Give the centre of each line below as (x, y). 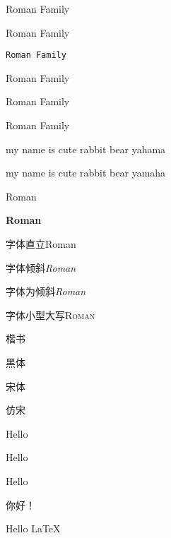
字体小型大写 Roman (51, 315)
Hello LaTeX (33, 528)
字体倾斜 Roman (41, 267)
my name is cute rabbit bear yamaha (86, 173)
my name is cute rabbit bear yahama (86, 149)
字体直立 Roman (41, 244)
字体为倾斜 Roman (46, 291)
